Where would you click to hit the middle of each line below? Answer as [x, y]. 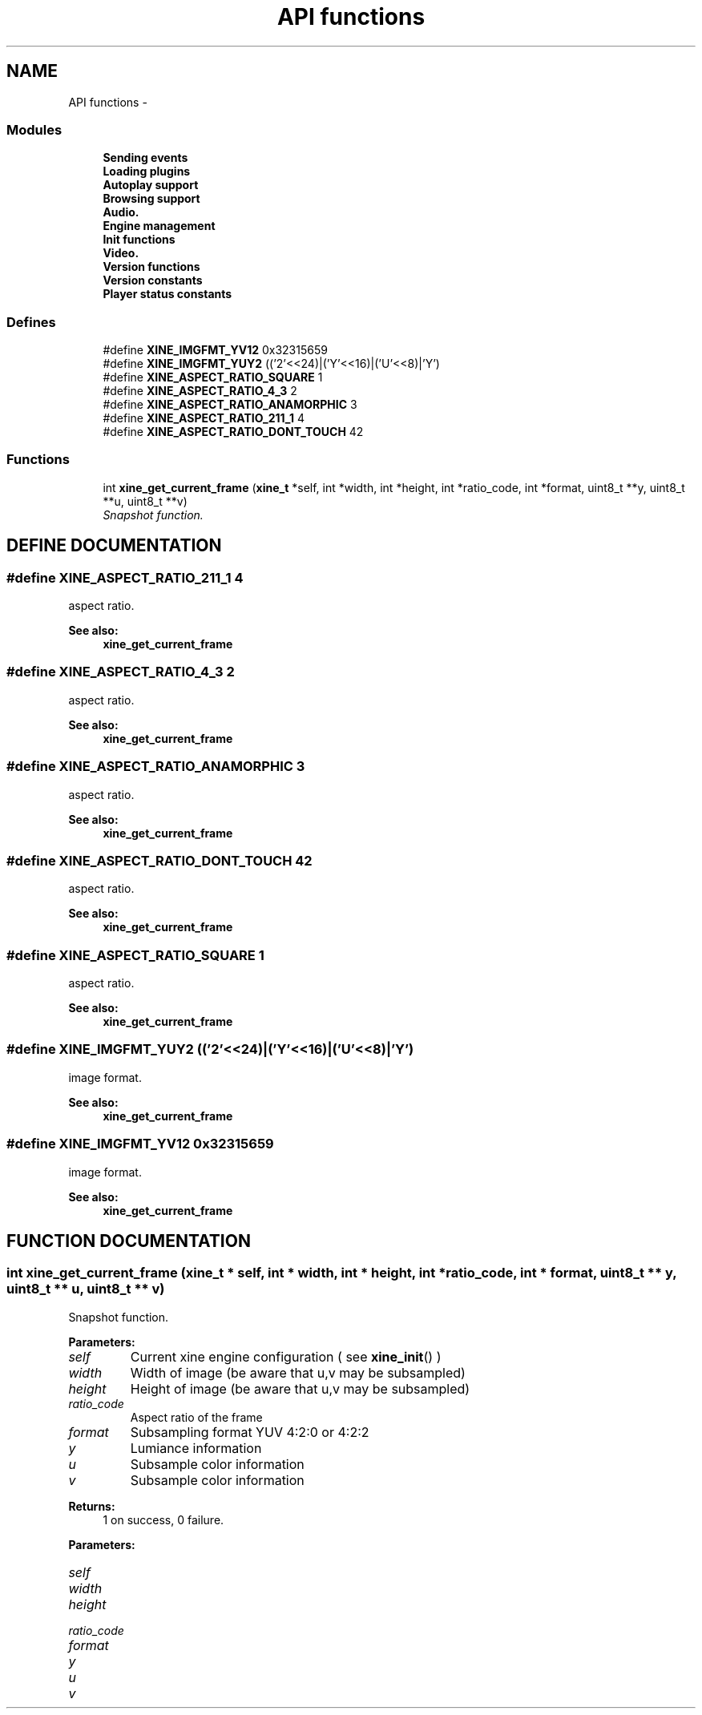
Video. [121, 253]
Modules [34, 129]
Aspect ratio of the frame [196, 1417]
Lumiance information [196, 1448]
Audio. [121, 212]
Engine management [159, 226]
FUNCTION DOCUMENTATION [129, 1241]
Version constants [153, 280]
